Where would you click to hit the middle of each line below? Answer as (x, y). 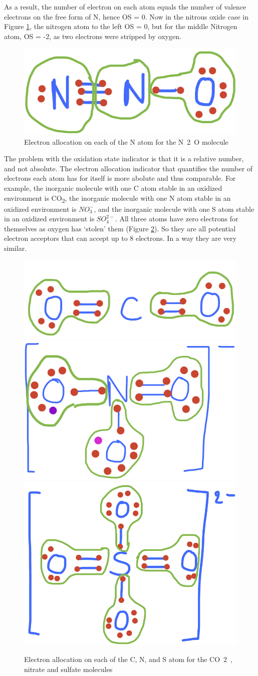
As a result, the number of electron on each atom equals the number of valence (125, 7)
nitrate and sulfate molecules (68, 669)
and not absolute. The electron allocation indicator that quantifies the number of (128, 168)
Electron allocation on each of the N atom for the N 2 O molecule (126, 141)
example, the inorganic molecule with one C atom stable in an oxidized (113, 188)
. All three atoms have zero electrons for (177, 219)
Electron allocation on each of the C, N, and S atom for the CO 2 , (128, 659)
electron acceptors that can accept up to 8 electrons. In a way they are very (120, 238)
